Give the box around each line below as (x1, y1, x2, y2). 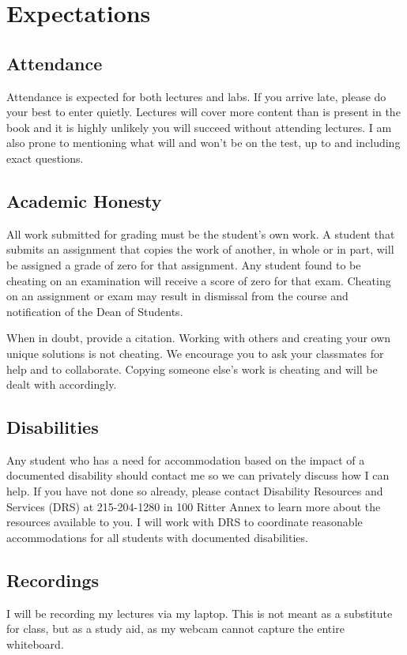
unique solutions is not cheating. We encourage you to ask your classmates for (6, 344, 384, 361)
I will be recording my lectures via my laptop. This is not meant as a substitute (6, 604, 393, 621)
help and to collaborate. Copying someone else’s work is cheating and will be (6, 360, 378, 377)
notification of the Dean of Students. (6, 303, 183, 319)
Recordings (6, 567, 100, 592)
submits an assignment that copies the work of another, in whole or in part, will (6, 241, 394, 258)
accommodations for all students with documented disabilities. (6, 529, 308, 545)
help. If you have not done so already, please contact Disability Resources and (6, 483, 383, 499)
